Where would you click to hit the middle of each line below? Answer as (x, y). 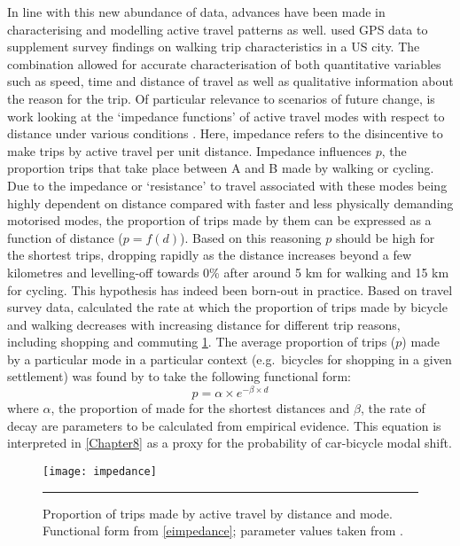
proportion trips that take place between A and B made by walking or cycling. (221, 168)
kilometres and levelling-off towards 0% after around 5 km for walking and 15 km (228, 272)
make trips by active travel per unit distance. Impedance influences (189, 150)
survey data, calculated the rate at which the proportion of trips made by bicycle (227, 307)
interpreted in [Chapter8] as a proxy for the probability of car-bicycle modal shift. (230, 443)
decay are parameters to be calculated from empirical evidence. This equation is (224, 425)
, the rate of (393, 408)
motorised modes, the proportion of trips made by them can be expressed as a (219, 220)
